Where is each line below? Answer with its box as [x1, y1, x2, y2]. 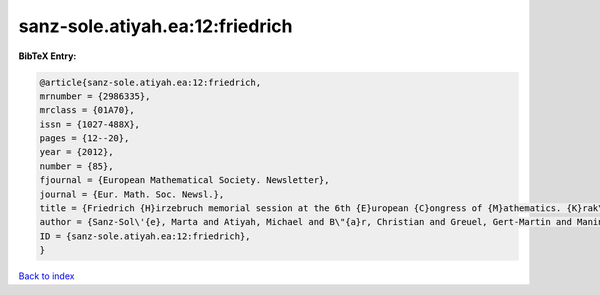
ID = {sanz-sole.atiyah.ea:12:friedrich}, [39, 230, 251, 242]
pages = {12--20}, [39, 133, 130, 144]
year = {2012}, [39, 146, 114, 158]
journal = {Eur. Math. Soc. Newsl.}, [39, 188, 225, 200]
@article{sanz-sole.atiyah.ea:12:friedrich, [39, 76, 262, 88]
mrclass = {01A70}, [39, 105, 135, 116]
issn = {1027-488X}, [39, 118, 140, 130]
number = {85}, [39, 160, 114, 172]
